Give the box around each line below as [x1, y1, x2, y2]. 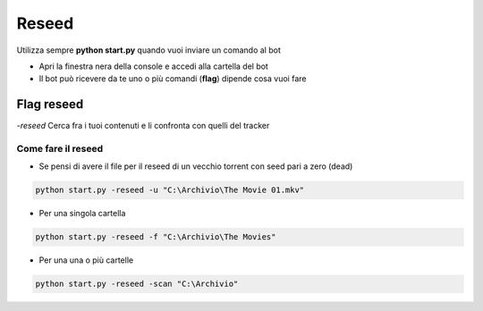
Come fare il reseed [16, 143, 103, 155]
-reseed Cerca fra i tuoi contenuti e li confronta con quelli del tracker [16, 121, 270, 131]
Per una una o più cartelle [38, 255, 134, 265]
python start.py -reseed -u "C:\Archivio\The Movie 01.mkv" [35, 185, 305, 196]
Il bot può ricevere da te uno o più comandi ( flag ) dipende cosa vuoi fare [38, 73, 307, 84]
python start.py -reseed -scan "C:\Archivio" [35, 279, 239, 290]
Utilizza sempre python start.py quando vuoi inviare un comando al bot [16, 45, 281, 55]
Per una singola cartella [38, 208, 126, 219]
